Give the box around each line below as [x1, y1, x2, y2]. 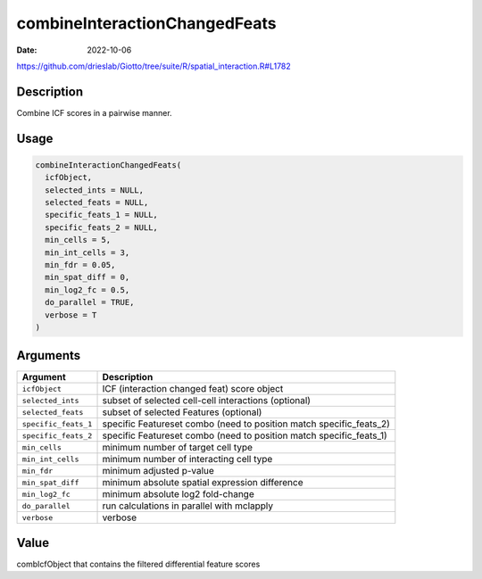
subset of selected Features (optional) [102, 406, 262, 418]
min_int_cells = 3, [45, 247, 130, 258]
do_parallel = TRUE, [45, 297, 135, 308]
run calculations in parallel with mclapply [102, 500, 274, 512]
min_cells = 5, [45, 235, 112, 245]
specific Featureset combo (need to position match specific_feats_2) [102, 418, 390, 430]
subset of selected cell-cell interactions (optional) [102, 394, 312, 407]
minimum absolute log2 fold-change [102, 488, 254, 500]
